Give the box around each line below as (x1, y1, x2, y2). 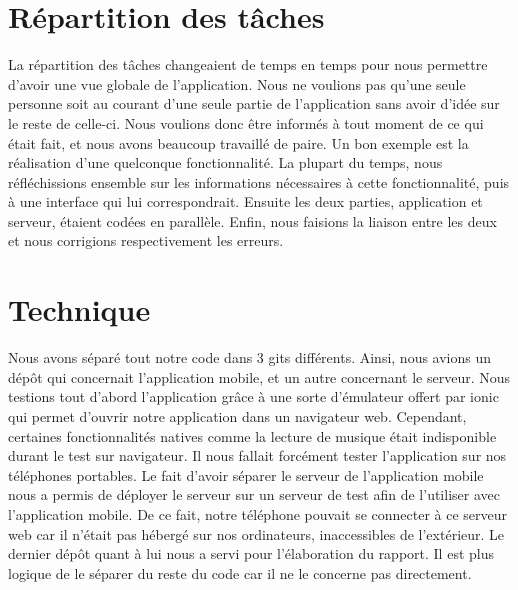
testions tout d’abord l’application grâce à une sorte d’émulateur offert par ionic (8, 386, 499, 407)
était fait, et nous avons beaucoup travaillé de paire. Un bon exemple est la (8, 132, 469, 153)
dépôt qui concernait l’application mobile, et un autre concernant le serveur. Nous (8, 366, 511, 387)
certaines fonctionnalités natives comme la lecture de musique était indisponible (8, 425, 497, 446)
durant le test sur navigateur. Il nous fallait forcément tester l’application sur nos (8, 445, 507, 466)
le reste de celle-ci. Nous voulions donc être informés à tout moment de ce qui (8, 112, 484, 133)
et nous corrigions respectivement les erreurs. (8, 230, 284, 251)
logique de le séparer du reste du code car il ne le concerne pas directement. (8, 562, 472, 583)
